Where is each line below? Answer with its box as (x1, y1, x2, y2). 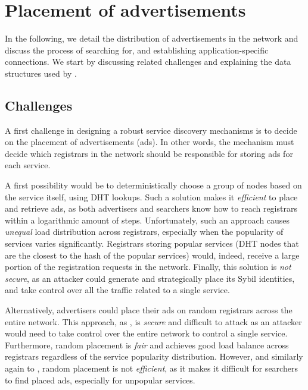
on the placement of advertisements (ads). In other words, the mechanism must (5, 136, 294, 148)
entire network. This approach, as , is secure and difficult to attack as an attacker (5, 315, 302, 328)
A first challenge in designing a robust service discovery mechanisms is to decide (5, 124, 297, 136)
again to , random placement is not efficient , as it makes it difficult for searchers (5, 361, 298, 374)
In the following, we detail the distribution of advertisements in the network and (5, 32, 298, 45)
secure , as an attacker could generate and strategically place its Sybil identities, (5, 272, 295, 284)
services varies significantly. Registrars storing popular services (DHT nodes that (5, 237, 299, 250)
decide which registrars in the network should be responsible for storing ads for (5, 147, 293, 159)
